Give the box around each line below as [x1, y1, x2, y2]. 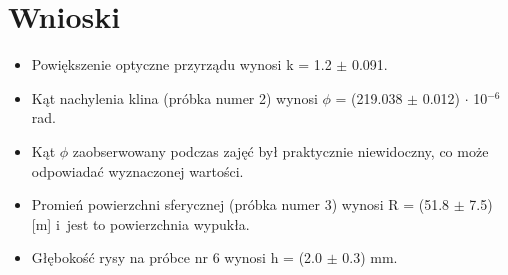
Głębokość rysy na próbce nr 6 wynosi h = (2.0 [31, 247, 323, 268]
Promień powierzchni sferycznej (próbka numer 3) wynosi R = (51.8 [31, 194, 450, 215]
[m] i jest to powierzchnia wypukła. [31, 213, 250, 234]
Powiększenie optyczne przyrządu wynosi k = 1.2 [31, 54, 332, 75]
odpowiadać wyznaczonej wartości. [31, 160, 244, 181]
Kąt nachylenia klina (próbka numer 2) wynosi [31, 87, 318, 108]
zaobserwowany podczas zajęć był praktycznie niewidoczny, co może [72, 140, 489, 161]
